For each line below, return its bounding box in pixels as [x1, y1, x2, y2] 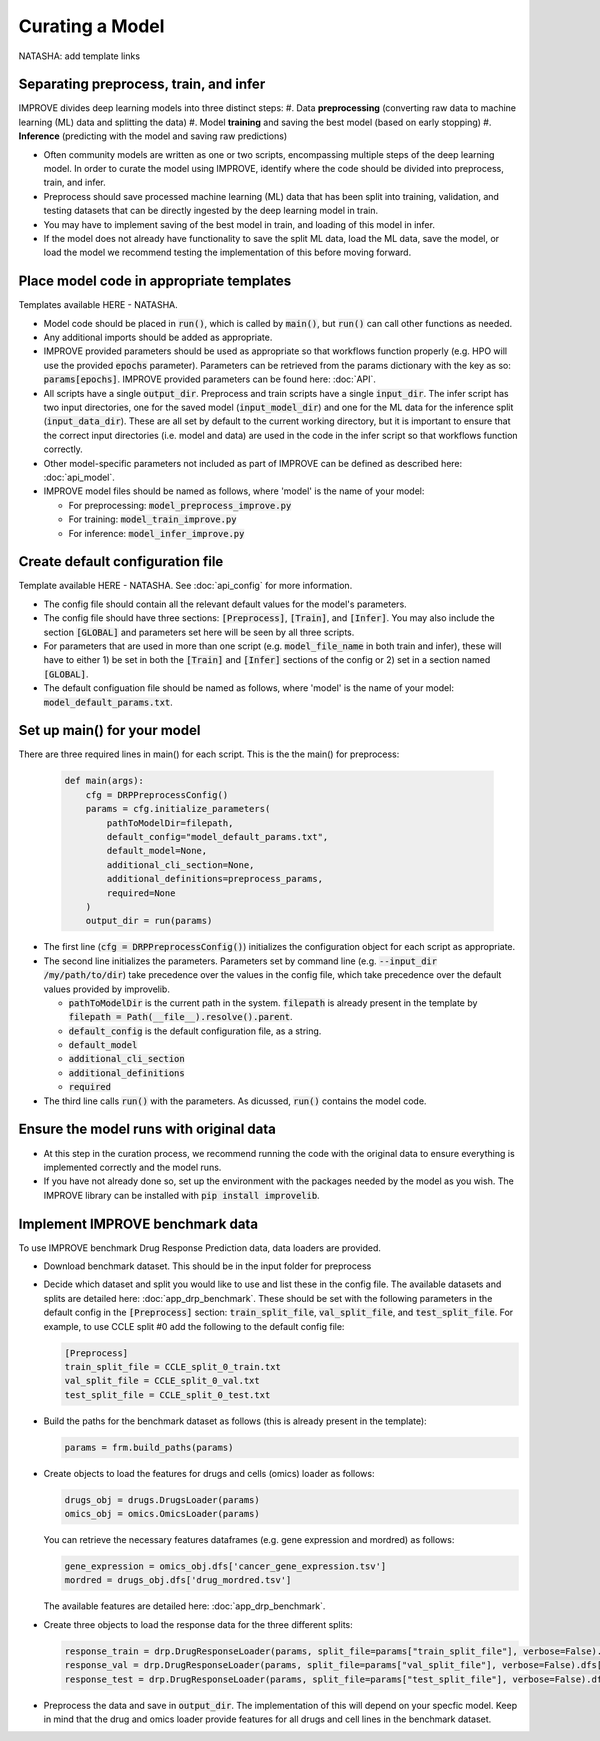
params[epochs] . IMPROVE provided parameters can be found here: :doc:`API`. [43, 373, 377, 385]
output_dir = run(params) [85, 915, 213, 927]
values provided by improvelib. [43, 983, 170, 995]
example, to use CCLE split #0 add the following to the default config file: [43, 1320, 345, 1332]
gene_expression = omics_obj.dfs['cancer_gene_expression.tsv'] [64, 1561, 387, 1572]
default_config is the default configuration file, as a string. [68, 1025, 322, 1037]
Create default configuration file [18, 553, 224, 570]
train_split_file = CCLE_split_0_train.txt [64, 1361, 282, 1372]
